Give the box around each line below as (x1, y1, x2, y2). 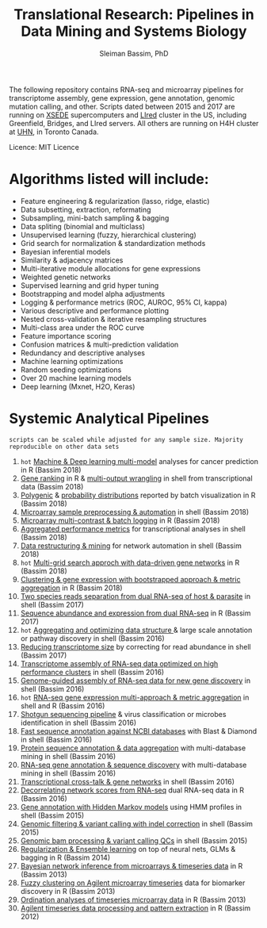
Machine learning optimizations (20, 356, 124, 366)
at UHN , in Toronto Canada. (9, 127, 99, 136)
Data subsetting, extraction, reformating (20, 205, 151, 214)
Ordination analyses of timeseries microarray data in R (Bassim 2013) (20, 895, 246, 904)
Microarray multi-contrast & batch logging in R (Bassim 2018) (20, 516, 220, 525)
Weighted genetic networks (20, 272, 111, 282)
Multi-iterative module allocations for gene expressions (20, 263, 201, 273)
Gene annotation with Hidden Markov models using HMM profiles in (20, 802, 242, 811)
